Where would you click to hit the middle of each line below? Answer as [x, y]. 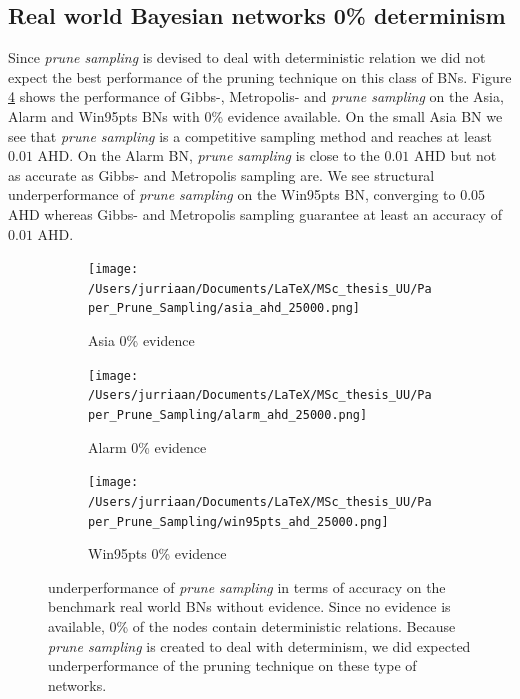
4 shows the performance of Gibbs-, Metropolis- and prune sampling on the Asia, [256, 96]
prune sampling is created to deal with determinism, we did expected [259, 645]
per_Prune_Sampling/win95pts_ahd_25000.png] [238, 521]
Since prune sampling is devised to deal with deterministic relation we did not [247, 57]
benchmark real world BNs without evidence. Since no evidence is [249, 606]
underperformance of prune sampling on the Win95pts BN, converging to [232, 194]
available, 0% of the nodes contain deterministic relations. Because [252, 626]
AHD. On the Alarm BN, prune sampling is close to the [208, 155]
